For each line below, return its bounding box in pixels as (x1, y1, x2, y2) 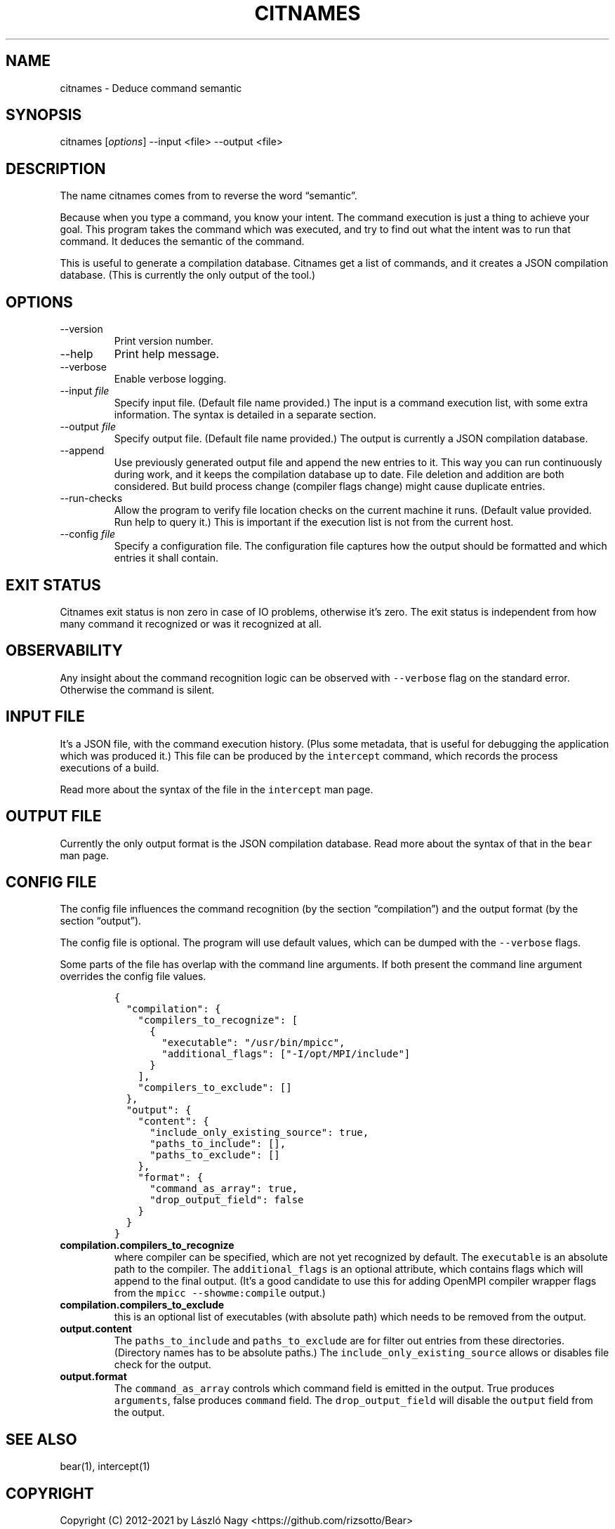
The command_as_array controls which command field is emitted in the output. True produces (114, 1382, 555, 1395)
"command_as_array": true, (150, 1183, 298, 1195)
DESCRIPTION (6, 159, 106, 178)
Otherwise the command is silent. (60, 683, 215, 696)
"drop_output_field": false (150, 1194, 304, 1206)
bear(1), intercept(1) (60, 1460, 150, 1473)
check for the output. (114, 1358, 211, 1371)
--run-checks (60, 492, 123, 505)
